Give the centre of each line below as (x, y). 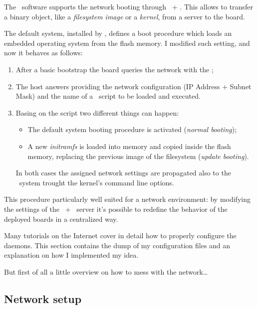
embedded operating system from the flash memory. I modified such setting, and (127, 43)
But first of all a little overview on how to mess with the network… (106, 271)
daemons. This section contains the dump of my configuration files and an (117, 245)
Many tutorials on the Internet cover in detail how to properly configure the (120, 235)
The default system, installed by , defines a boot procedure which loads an (118, 33)
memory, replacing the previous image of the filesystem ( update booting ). (138, 156)
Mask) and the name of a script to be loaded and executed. (108, 96)
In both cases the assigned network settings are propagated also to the (123, 173)
